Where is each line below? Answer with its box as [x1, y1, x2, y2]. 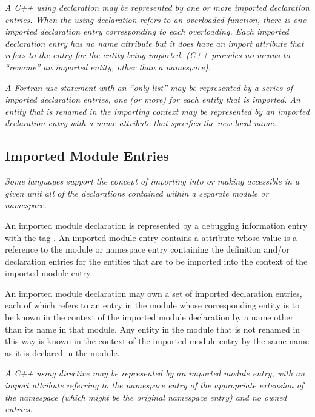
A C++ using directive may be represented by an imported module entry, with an [5, 367, 305, 379]
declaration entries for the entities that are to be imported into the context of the [5, 254, 308, 267]
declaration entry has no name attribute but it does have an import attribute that [5, 36, 304, 49]
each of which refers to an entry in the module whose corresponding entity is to [5, 299, 300, 311]
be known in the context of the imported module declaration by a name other [5, 311, 294, 324]
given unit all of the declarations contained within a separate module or [5, 186, 269, 199]
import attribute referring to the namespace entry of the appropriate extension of [5, 379, 304, 392]
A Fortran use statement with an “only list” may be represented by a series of [5, 81, 293, 93]
